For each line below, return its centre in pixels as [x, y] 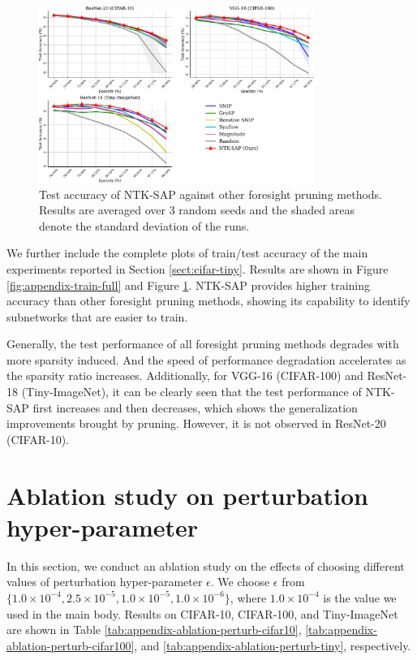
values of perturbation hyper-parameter [105, 582]
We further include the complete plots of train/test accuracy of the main [187, 253]
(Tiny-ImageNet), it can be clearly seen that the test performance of [191, 392]
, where [248, 597]
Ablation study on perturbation [187, 495]
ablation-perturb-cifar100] [71, 645]
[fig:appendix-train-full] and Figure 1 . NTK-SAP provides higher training [189, 285]
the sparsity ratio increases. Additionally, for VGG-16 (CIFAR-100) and [185, 375]
